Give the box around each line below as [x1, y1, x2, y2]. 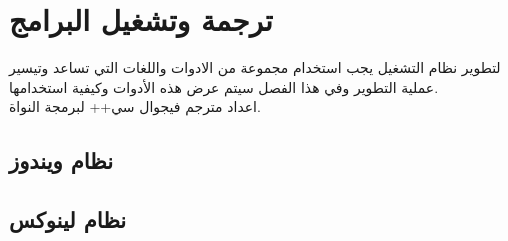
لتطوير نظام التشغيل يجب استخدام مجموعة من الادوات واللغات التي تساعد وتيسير [9, 57, 501, 78]
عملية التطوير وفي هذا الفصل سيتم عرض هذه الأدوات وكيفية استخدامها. [9, 76, 439, 97]
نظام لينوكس [9, 204, 127, 235]
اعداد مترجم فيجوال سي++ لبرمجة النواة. [9, 96, 261, 117]
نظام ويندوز [9, 145, 114, 176]
